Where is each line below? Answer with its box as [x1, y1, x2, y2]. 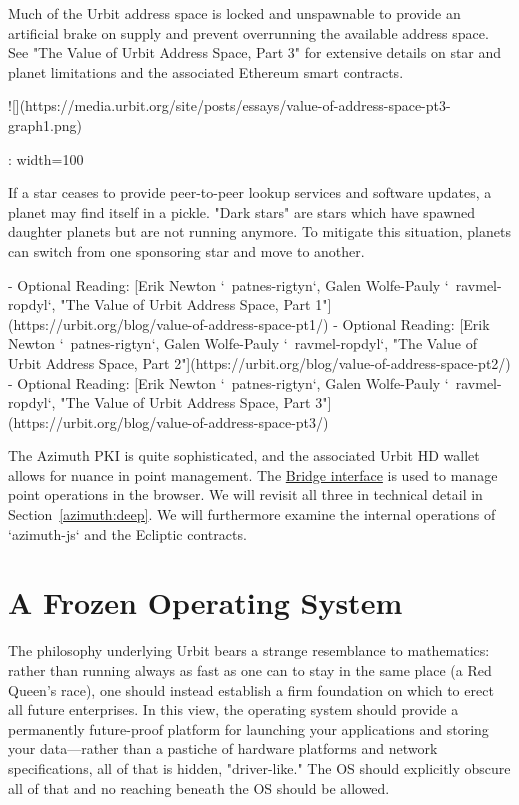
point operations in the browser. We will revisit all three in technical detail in [8, 484, 483, 505]
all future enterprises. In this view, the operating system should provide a [8, 699, 459, 720]
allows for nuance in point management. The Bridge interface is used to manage [8, 464, 498, 485]
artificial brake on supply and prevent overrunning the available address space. [8, 22, 489, 43]
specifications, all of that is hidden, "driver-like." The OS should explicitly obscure [8, 757, 511, 778]
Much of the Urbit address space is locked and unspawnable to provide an [8, 3, 461, 23]
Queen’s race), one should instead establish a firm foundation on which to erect [8, 679, 494, 700]
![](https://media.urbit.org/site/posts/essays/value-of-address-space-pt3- [8, 95, 451, 116]
